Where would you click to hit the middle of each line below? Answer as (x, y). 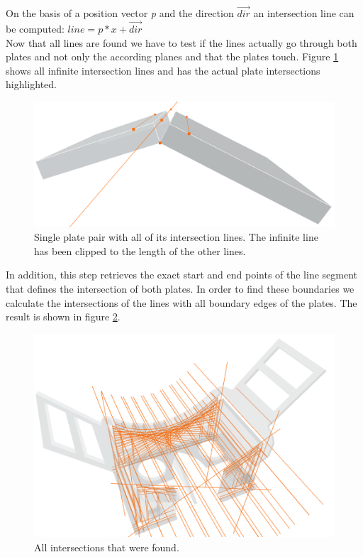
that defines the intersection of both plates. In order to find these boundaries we (180, 289)
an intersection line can (304, 13)
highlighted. (31, 84)
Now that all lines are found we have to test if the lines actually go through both (181, 42)
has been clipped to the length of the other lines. (140, 250)
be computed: (35, 29)
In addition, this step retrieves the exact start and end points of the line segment (182, 275)
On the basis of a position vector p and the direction (120, 13)
